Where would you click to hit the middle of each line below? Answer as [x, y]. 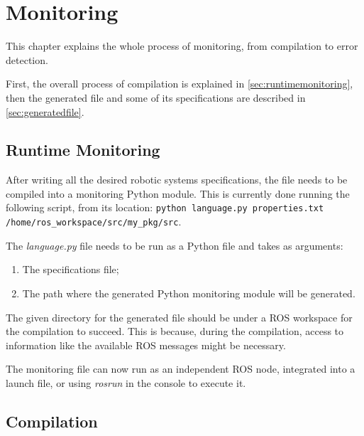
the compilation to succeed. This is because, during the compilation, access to [175, 331]
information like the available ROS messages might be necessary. [146, 345]
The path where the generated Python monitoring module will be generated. [189, 293]
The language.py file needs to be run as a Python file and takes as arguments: [175, 245]
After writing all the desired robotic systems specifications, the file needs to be [177, 180]
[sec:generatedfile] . [45, 111]
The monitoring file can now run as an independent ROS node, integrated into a [181, 369]
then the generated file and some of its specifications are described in [156, 97]
